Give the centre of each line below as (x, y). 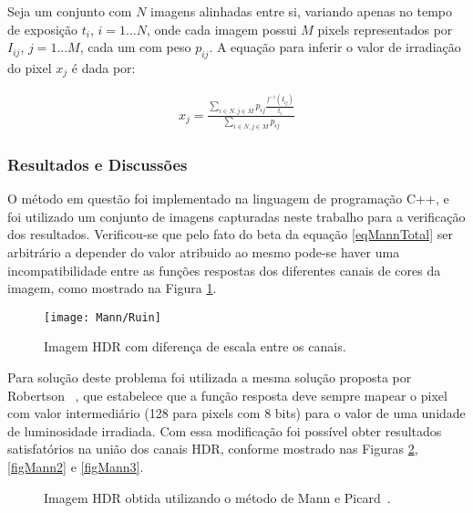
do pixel (30, 67)
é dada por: (103, 67)
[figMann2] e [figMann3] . (76, 467)
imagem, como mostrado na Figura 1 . (112, 288)
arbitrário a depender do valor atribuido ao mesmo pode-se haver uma (204, 252)
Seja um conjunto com (70, 11)
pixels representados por (385, 29)
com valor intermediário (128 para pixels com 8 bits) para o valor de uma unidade (236, 413)
